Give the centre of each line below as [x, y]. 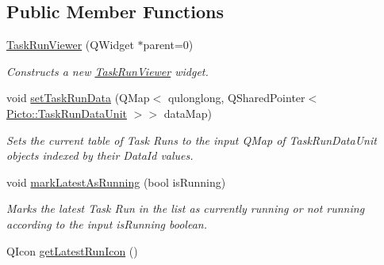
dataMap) [188, 113]
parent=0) [168, 45]
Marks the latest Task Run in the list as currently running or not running [186, 208]
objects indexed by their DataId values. [100, 155]
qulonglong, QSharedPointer [236, 98]
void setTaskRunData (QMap [78, 98]
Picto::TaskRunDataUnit [67, 113]
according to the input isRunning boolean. [107, 223]
